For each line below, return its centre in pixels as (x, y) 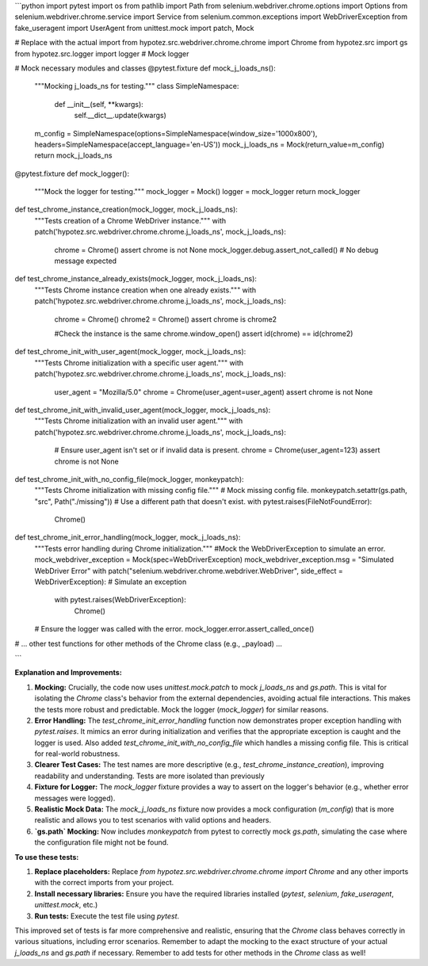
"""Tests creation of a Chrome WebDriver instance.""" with (130, 220)
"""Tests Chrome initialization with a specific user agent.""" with (139, 363)
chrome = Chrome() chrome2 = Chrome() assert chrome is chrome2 (166, 319)
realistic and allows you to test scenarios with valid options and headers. (153, 820)
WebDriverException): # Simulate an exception (111, 582)
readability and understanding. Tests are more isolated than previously (149, 776)
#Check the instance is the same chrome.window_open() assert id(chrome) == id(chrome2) (204, 334)
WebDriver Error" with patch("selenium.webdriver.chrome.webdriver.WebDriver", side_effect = (189, 571)
